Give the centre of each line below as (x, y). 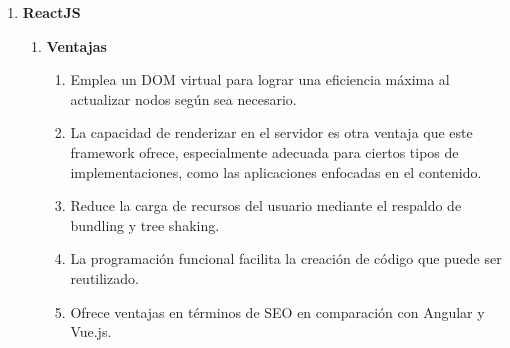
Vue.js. (91, 331)
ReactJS (51, 12)
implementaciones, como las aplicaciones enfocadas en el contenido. (276, 171)
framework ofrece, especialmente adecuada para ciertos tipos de (264, 151)
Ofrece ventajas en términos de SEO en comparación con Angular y (277, 311)
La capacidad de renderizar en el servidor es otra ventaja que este (271, 132)
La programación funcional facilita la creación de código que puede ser (286, 258)
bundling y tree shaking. (145, 224)
